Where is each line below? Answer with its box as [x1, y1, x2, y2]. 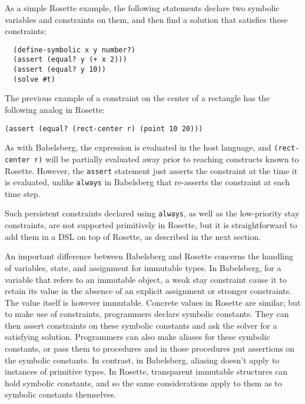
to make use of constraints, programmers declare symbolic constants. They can [5, 308, 289, 320]
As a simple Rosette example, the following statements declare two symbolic [5, 2, 280, 14]
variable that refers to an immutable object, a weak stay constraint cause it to [5, 273, 287, 285]
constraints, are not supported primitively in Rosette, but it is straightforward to [5, 219, 297, 231]
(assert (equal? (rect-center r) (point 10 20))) [5, 124, 203, 133]
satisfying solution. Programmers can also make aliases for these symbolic [5, 330, 270, 343]
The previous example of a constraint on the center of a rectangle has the [5, 92, 270, 104]
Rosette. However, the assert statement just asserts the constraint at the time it [5, 164, 298, 176]
